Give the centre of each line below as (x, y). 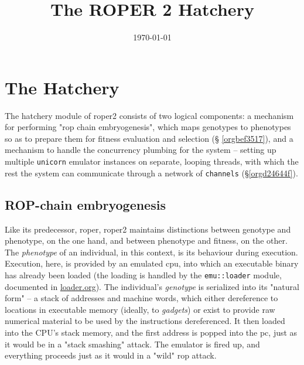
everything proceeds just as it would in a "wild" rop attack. (111, 355)
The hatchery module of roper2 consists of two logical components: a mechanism (149, 115)
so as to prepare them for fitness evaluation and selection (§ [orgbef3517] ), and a (149, 138)
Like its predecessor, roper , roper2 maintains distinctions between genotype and (148, 229)
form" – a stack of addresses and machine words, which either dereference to (141, 298)
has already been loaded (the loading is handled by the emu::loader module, (143, 274)
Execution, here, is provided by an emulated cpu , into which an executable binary (152, 263)
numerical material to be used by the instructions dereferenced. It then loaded (145, 321)
